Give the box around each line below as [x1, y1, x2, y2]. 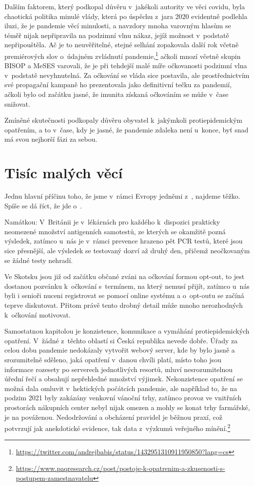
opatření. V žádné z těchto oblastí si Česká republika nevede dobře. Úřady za [4, 335, 238, 345]
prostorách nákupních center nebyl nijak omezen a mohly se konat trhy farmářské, [4, 402, 250, 412]
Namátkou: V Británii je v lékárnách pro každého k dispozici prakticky [4, 217, 220, 227]
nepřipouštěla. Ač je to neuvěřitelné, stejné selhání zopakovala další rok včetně [4, 39, 239, 50]
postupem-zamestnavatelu [16, 472, 93, 483]
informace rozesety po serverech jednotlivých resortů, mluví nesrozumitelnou [4, 364, 233, 374]
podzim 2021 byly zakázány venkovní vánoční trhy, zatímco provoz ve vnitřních [4, 393, 242, 403]
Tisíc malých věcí [4, 163, 123, 183]
